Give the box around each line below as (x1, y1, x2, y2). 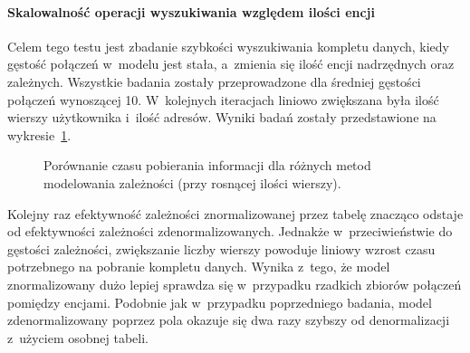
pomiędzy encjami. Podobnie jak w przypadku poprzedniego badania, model (7, 292, 432, 311)
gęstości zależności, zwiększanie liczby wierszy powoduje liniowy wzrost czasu (7, 239, 436, 258)
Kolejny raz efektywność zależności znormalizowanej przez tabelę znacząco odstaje (7, 204, 464, 223)
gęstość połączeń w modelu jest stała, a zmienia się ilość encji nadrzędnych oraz (7, 54, 455, 73)
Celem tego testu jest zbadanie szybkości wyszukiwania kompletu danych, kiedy (7, 36, 450, 55)
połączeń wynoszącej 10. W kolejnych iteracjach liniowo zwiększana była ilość (7, 90, 439, 109)
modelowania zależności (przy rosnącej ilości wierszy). (43, 173, 341, 192)
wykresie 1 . (7, 125, 72, 144)
